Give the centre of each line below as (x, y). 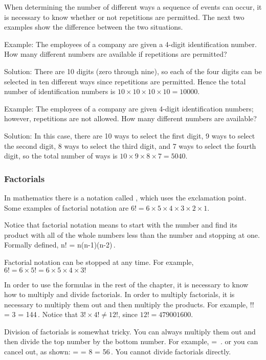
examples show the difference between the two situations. (94, 27)
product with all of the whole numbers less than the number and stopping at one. (132, 234)
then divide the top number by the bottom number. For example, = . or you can (131, 341)
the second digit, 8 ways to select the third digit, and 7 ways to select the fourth (130, 145)
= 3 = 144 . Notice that (41, 314)
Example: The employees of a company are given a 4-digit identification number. (130, 44)
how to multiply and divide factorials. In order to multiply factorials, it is (119, 294)
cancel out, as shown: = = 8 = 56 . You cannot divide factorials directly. (118, 352)
